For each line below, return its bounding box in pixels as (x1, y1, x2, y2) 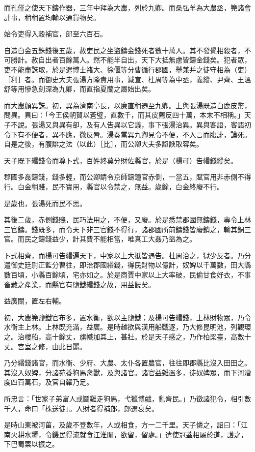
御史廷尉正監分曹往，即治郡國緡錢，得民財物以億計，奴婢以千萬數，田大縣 (10, 260, 251, 270)
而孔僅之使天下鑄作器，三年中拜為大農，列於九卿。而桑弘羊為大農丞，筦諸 (4, 2, 244, 12)
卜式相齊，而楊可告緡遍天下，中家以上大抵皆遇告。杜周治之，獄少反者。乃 (4, 250, 244, 260)
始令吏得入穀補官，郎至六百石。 (4, 29, 107, 39)
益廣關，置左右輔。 (4, 296, 66, 306)
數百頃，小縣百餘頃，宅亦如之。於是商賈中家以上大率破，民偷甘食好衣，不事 (4, 270, 251, 280)
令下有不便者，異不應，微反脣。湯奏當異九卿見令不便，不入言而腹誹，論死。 (4, 129, 251, 139)
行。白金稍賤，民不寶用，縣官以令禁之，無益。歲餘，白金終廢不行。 (4, 181, 224, 191)
